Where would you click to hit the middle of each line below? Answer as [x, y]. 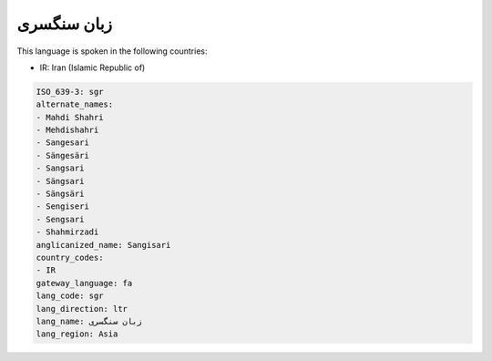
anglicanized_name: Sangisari [103, 245]
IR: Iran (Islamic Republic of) [92, 67]
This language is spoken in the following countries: [112, 51]
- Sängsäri [60, 194]
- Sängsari [60, 181]
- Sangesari [63, 143]
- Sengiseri [63, 206]
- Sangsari [60, 168]
